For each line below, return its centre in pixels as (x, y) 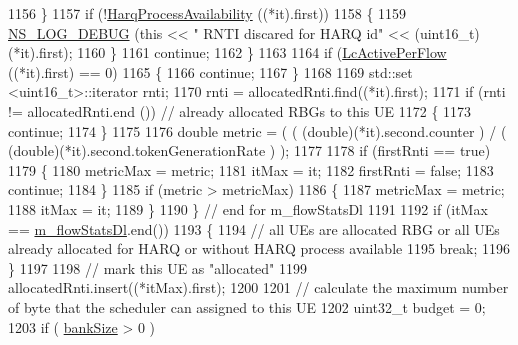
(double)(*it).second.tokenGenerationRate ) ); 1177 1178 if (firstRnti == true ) (249, 150)
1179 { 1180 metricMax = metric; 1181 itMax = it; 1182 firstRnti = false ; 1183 (251, 169)
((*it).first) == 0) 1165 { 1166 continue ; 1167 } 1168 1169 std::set (210, 71)
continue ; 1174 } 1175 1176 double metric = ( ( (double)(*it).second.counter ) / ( (257, 130)
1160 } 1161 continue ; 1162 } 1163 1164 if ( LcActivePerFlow (262, 52)
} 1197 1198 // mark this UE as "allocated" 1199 (158, 267)
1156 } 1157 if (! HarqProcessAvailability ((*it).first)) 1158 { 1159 (207, 13)
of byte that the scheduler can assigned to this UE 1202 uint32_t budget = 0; (247, 306)
